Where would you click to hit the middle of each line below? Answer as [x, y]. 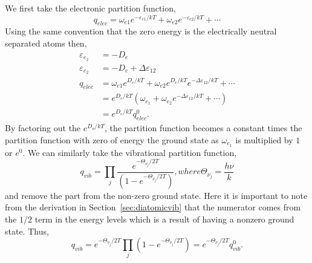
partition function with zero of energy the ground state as [112, 139]
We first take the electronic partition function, [90, 8]
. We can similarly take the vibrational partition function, [130, 152]
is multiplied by [264, 139]
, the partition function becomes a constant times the [203, 128]
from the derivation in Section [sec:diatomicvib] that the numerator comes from [153, 207]
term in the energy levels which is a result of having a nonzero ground [164, 219]
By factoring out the [43, 128]
